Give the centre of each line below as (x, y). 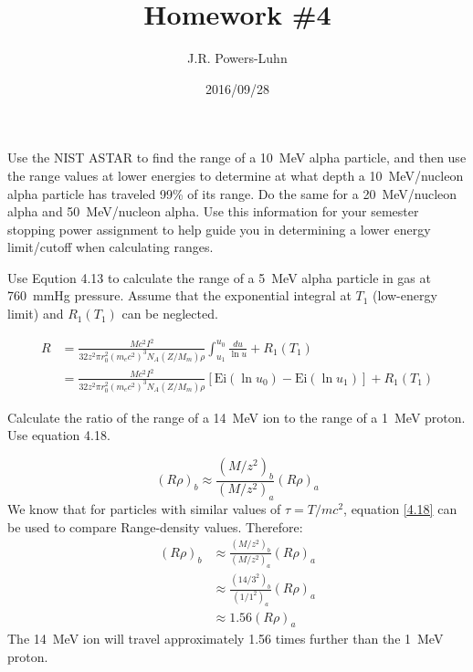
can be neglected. (170, 314)
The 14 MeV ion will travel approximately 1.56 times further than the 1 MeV (226, 639)
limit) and (36, 314)
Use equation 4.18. (59, 435)
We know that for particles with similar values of (144, 509)
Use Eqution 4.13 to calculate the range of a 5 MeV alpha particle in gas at (219, 277)
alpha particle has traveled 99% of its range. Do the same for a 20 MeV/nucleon (232, 193)
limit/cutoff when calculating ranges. (110, 247)
